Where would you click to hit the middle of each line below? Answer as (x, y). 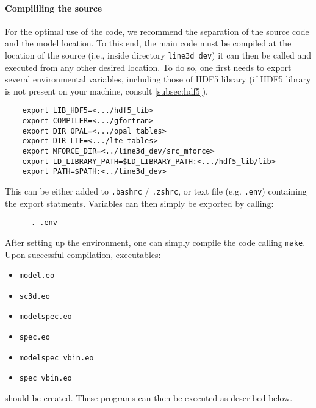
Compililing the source (54, 8)
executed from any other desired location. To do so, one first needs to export (148, 67)
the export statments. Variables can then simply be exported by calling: (139, 203)
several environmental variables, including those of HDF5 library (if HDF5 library (158, 79)
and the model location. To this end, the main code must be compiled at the (148, 43)
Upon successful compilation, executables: (83, 254)
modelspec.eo (45, 317)
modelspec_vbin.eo (56, 358)
